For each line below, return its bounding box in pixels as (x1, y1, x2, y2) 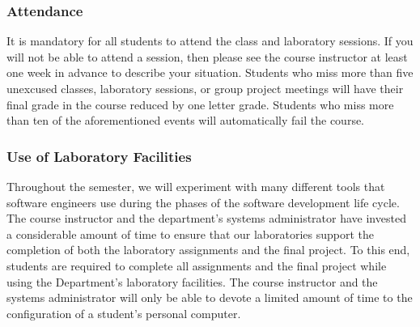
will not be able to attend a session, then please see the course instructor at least (6, 48, 408, 65)
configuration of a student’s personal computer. (6, 304, 241, 321)
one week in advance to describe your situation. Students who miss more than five (6, 64, 414, 81)
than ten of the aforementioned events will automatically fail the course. (6, 112, 365, 129)
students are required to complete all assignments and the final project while (6, 257, 387, 274)
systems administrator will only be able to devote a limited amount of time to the (6, 289, 413, 306)
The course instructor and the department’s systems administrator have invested (6, 210, 406, 227)
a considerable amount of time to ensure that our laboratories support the (6, 225, 375, 242)
